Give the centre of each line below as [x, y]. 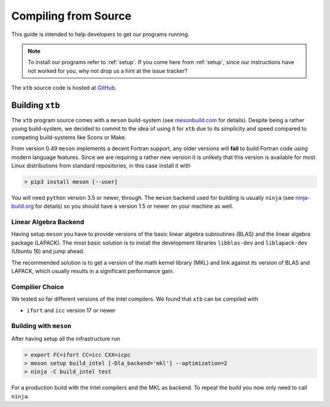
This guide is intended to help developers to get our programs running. [100, 34]
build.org [23, 206]
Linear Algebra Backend [48, 222]
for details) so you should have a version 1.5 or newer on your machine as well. [134, 206]
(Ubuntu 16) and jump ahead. [48, 251]
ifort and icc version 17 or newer [71, 310]
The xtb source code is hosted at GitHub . [64, 88]
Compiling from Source [71, 16]
